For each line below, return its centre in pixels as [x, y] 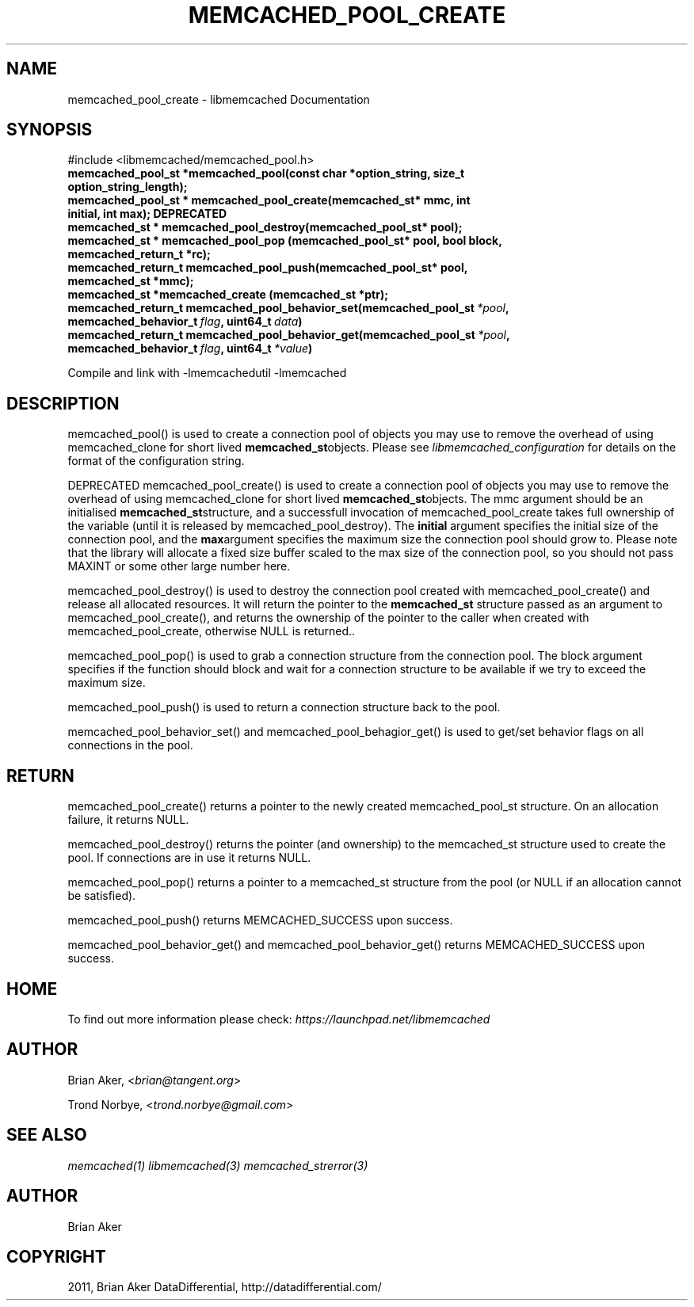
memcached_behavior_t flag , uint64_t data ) [185, 322]
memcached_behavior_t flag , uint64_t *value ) [190, 349]
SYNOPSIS [50, 130]
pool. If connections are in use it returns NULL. [189, 858]
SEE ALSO [47, 1135]
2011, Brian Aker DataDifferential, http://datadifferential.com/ [225, 1287]
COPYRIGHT [56, 1256]
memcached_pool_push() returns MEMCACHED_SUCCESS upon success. [260, 920]
